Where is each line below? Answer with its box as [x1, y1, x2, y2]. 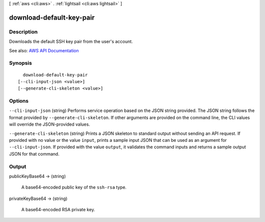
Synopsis [9, 60, 32, 67]
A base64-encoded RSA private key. [21, 207, 95, 213]
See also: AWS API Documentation [9, 47, 79, 53]
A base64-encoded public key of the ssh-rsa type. [21, 184, 127, 190]
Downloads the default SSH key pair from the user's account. [9, 39, 133, 44]
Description [9, 28, 38, 35]
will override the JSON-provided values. [9, 121, 90, 127]
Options [9, 98, 29, 105]
